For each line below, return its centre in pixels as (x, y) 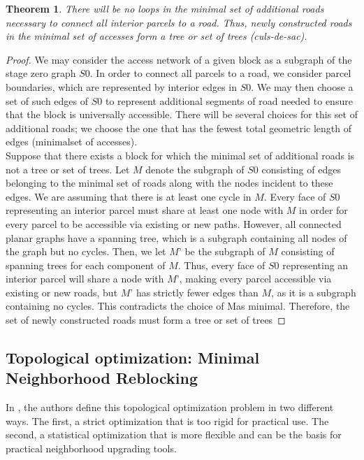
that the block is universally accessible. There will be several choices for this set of (182, 114)
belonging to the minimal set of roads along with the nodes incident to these (169, 183)
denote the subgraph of (195, 169)
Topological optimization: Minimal (133, 358)
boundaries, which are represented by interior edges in (122, 86)
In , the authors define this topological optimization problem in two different (170, 407)
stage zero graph (41, 73)
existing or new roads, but (62, 292)
